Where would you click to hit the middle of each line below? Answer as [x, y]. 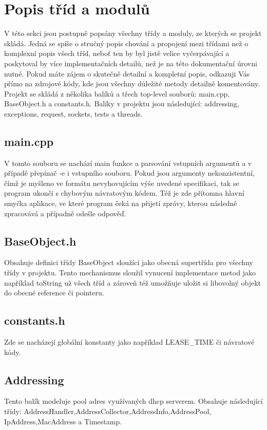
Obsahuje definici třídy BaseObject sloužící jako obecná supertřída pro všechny [129, 262]
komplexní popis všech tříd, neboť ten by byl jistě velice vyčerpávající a [117, 53]
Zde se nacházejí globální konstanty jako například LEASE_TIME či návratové [129, 342]
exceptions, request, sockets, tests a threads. [73, 113]
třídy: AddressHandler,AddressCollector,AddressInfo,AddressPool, [108, 411]
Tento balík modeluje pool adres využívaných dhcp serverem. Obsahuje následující [133, 401]
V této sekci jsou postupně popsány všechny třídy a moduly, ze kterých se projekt [133, 33]
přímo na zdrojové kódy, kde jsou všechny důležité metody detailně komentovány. [132, 83]
